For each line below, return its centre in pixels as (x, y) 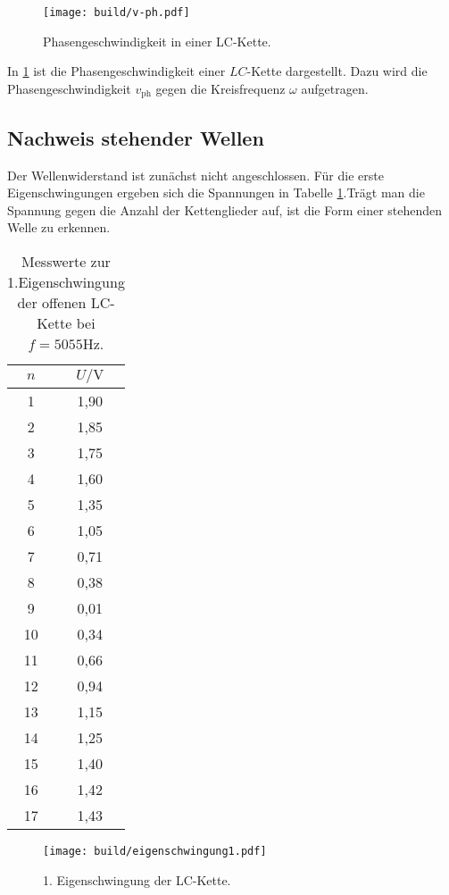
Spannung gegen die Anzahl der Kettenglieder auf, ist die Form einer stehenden (225, 209)
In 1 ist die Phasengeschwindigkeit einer (116, 71)
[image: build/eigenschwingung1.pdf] (155, 851)
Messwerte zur (66, 261)
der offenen (52, 302)
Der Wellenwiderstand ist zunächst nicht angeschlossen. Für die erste (195, 175)
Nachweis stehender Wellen (136, 137)
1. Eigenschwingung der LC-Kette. (137, 879)
